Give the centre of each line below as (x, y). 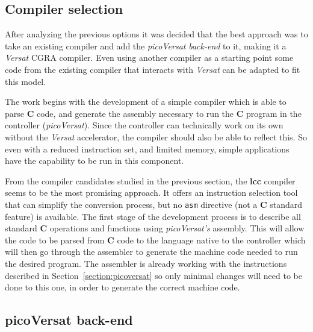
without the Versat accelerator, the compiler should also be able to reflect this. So (156, 136)
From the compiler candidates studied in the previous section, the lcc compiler (150, 180)
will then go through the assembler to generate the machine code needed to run (151, 252)
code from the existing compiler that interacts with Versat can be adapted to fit (153, 69)
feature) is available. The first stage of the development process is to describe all (153, 216)
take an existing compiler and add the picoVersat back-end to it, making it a (146, 45)
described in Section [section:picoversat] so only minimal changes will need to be (153, 275)
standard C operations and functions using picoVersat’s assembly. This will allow (155, 228)
